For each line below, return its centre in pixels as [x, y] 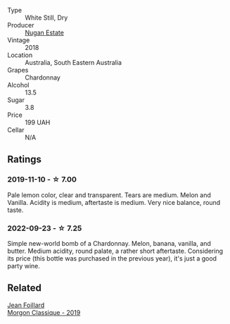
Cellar [16, 130]
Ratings [25, 160]
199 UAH [38, 122]
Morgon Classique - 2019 [44, 312]
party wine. [24, 266]
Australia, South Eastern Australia [73, 62]
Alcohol [18, 85]
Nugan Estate [45, 32]
